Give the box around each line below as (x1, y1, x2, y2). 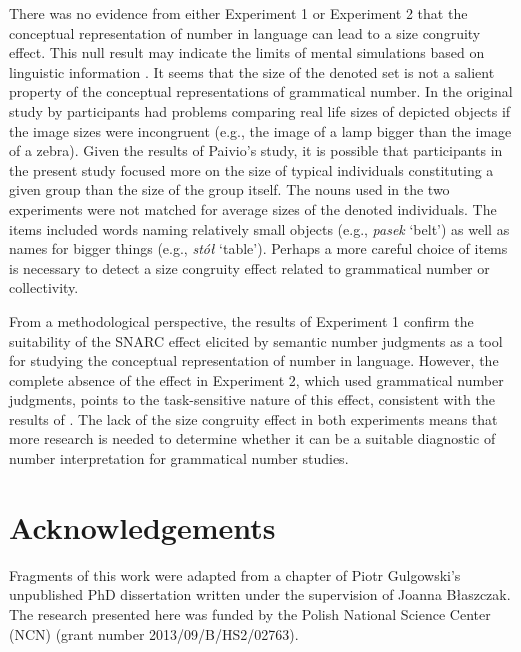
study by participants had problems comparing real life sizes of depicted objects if (9, 100, 511, 121)
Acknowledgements (9, 506, 276, 547)
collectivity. (9, 277, 79, 298)
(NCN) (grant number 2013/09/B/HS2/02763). (9, 623, 299, 644)
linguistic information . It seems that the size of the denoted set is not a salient (9, 61, 495, 82)
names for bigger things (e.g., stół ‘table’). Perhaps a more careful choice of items (9, 238, 508, 259)
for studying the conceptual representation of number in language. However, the (9, 350, 499, 371)
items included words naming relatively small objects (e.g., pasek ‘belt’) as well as (9, 218, 510, 239)
